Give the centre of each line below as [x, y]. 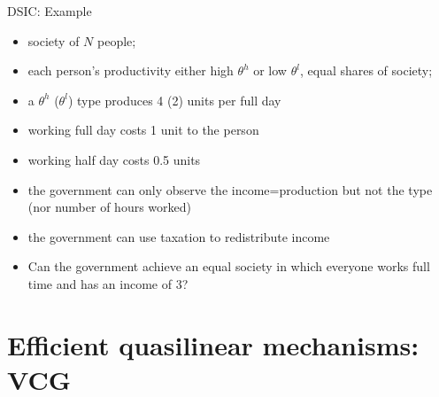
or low [270, 70]
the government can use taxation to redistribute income [179, 236]
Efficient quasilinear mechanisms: [213, 344]
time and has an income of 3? [108, 283]
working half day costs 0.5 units [114, 159]
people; [117, 40]
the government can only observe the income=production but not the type [230, 189]
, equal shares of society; [366, 70]
